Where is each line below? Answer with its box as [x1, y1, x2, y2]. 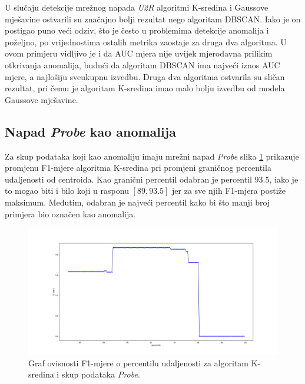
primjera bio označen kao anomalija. [5, 207, 136, 220]
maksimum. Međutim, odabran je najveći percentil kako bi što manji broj [5, 196, 270, 208]
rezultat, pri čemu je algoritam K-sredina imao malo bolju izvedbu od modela [5, 82, 285, 94]
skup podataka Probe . [61, 368, 140, 380]
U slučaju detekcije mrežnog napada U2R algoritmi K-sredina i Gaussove [5, 1, 268, 13]
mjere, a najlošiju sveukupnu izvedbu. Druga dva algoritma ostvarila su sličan [5, 70, 285, 82]
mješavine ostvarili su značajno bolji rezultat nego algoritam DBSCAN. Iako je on [5, 12, 301, 25]
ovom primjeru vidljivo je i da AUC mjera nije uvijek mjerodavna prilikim [5, 47, 273, 59]
